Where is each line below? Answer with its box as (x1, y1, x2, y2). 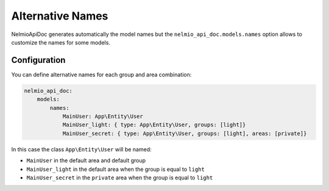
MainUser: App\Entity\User (62, 113, 143, 120)
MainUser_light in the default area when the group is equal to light (26, 165, 205, 173)
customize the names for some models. (11, 38, 111, 46)
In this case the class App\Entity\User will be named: (11, 145, 152, 153)
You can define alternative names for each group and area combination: (11, 71, 192, 78)
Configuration (11, 55, 66, 65)
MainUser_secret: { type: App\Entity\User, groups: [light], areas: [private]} (62, 130, 307, 137)
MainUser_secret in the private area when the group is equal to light (26, 174, 213, 181)
